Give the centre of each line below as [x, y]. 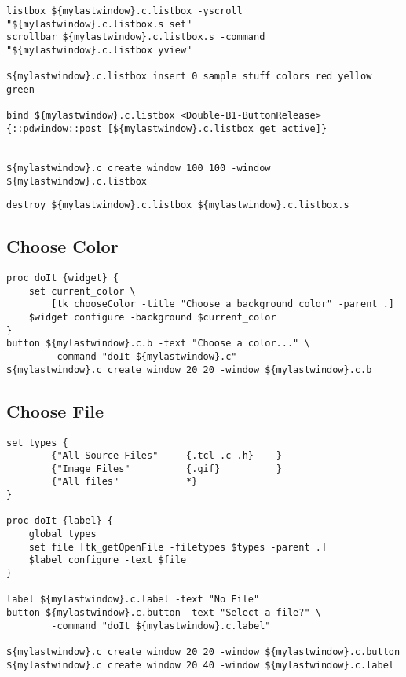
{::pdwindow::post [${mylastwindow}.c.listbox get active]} [167, 128]
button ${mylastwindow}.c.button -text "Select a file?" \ [164, 613]
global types [62, 534]
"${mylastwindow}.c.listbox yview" [99, 50]
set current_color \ [82, 291]
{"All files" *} [124, 482]
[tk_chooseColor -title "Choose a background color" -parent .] [223, 304]
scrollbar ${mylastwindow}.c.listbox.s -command [136, 37]
